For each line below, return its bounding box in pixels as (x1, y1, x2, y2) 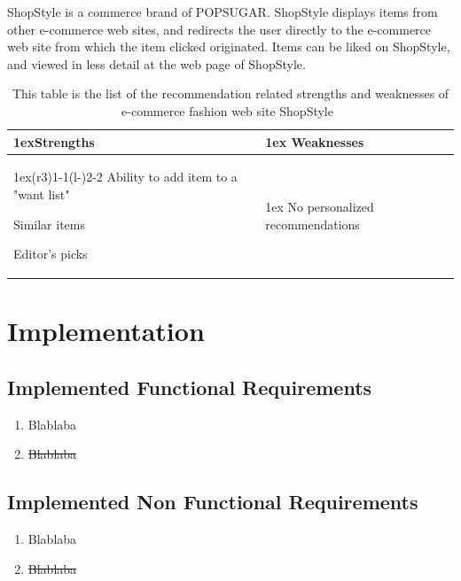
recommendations (265, 214, 360, 233)
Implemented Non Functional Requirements (7, 488, 418, 515)
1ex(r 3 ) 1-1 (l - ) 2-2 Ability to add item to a (13, 167, 238, 186)
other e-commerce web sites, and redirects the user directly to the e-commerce (7, 19, 432, 38)
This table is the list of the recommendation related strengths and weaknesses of (12, 84, 449, 103)
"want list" (13, 185, 70, 203)
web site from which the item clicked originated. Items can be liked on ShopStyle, (7, 37, 450, 56)
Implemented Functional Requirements (7, 374, 372, 401)
